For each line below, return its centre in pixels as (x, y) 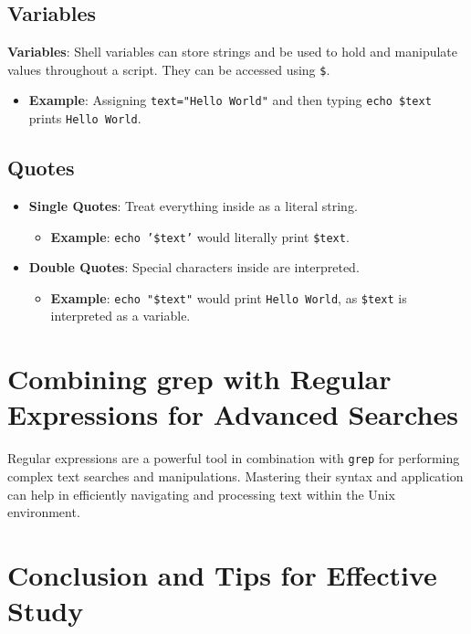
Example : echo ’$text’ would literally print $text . (200, 236)
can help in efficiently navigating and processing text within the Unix (201, 494)
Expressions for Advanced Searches (233, 414)
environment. (44, 512)
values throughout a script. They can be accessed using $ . (169, 69)
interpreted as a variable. (120, 316)
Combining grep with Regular (199, 379)
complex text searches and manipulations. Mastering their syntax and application (235, 476)
